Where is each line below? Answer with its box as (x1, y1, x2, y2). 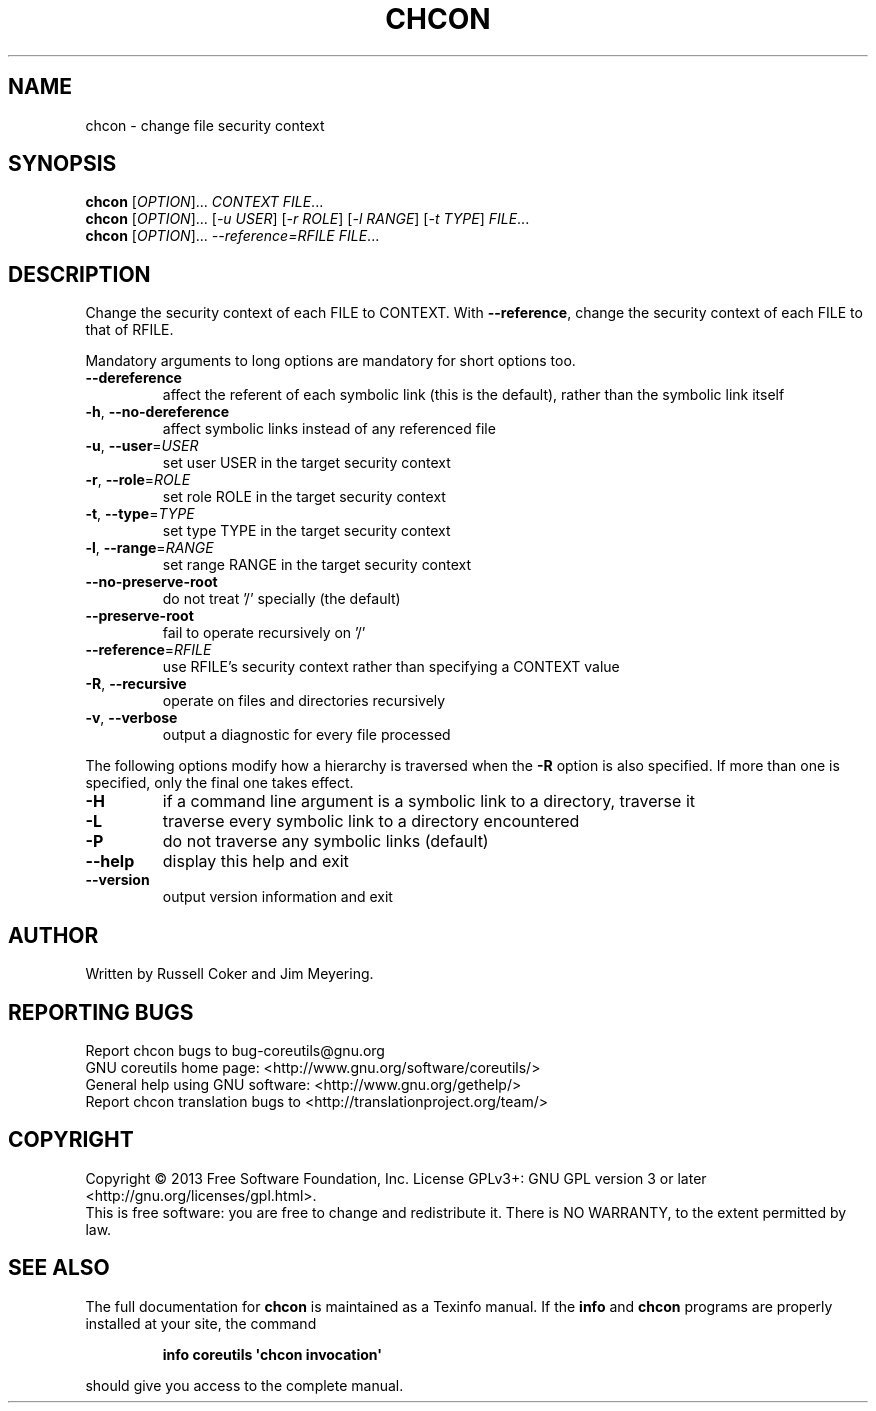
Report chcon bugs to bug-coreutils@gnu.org (85, 1041, 385, 1059)
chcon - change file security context (85, 116, 325, 134)
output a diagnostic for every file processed (162, 726, 451, 744)
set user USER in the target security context (162, 454, 451, 472)
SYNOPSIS (8, 151, 117, 177)
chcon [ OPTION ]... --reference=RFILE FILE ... (85, 227, 380, 245)
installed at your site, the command (85, 1314, 317, 1332)
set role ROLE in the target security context (162, 488, 446, 506)
